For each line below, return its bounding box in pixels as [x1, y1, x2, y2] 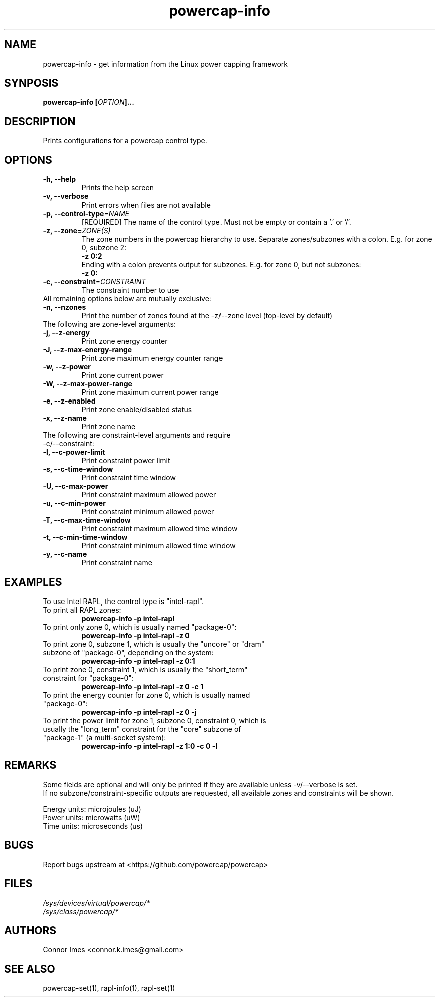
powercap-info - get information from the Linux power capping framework [43, 59, 288, 68]
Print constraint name [81, 558, 152, 567]
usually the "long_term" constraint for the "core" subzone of [43, 724, 241, 733]
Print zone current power [81, 371, 164, 380]
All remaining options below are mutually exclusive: [43, 294, 211, 303]
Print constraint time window [81, 473, 176, 482]
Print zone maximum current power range [81, 388, 219, 397]
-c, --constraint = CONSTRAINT [43, 277, 146, 286]
